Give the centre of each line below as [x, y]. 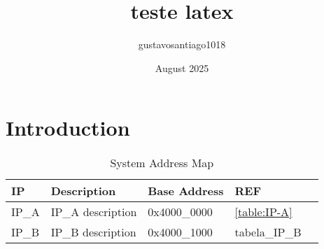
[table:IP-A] [263, 212]
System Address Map [162, 163]
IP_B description [93, 232]
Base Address [186, 191]
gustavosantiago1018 [182, 44]
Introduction [68, 128]
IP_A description [94, 212]
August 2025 [182, 67]
